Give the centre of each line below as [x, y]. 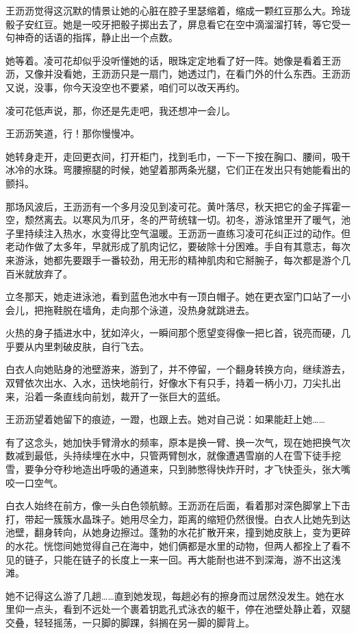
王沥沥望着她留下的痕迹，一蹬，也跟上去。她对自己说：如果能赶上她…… [165, 419]
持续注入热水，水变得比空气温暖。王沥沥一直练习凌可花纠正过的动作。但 [187, 233]
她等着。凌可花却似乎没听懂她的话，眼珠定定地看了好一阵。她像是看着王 [168, 60]
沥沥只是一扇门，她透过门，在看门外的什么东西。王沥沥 [226, 74]
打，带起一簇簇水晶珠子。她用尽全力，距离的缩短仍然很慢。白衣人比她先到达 [178, 519]
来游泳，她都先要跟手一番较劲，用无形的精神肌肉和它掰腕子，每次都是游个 [173, 259]
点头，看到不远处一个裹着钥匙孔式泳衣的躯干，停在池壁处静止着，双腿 [192, 609]
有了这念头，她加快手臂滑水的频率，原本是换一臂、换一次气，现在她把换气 [173, 442]
